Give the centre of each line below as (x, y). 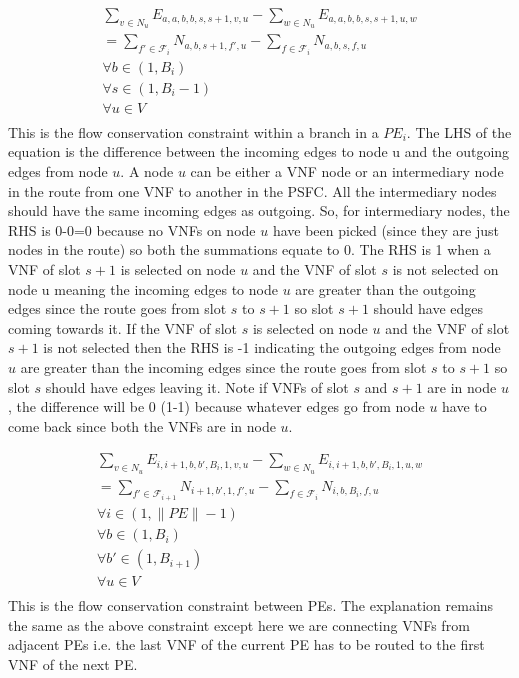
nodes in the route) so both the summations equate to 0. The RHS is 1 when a (249, 249)
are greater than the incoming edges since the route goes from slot (223, 366)
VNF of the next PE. (73, 663)
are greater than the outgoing (385, 288)
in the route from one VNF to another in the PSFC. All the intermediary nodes (252, 190)
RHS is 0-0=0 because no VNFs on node (132, 229)
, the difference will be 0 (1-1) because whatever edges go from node (216, 406)
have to (464, 406)
